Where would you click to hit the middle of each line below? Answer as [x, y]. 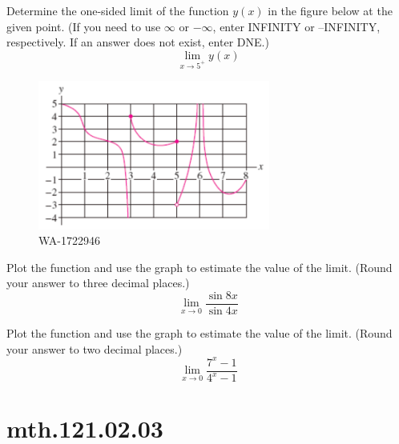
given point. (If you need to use [84, 26]
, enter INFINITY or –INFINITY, [296, 26]
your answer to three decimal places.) [98, 283]
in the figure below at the [330, 10]
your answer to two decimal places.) [95, 348]
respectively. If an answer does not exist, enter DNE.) [138, 42]
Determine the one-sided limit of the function [118, 10]
